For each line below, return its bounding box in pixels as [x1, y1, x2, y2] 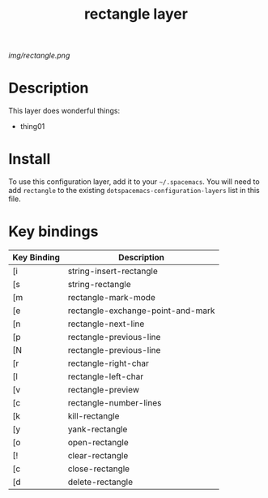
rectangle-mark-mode [67, 292, 155, 303]
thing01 [19, 122, 45, 131]
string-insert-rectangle [67, 265, 158, 277]
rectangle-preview [67, 384, 140, 395]
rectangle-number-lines [67, 397, 162, 408]
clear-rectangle [67, 450, 129, 461]
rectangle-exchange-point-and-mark [67, 305, 215, 316]
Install [8, 150, 51, 169]
